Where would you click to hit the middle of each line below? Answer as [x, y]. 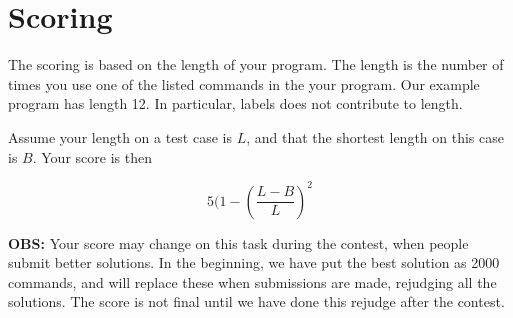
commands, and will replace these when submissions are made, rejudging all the [252, 281]
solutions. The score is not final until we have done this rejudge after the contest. [256, 301]
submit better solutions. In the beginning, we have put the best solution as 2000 [254, 262]
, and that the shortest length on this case [375, 136]
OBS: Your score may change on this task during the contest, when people [238, 242]
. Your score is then [92, 156]
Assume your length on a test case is [120, 136]
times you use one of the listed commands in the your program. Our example [244, 83]
